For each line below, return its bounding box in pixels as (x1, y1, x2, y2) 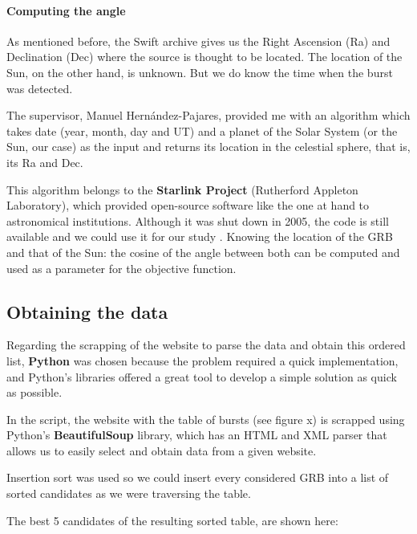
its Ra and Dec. (6, 153, 83, 170)
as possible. (6, 384, 63, 401)
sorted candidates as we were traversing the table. (6, 485, 251, 502)
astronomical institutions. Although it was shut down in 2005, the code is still (6, 212, 389, 229)
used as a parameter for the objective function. (6, 259, 237, 276)
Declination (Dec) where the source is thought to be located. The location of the (6, 48, 403, 65)
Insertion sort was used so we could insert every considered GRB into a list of (6, 469, 389, 486)
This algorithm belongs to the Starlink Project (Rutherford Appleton (6, 181, 358, 198)
